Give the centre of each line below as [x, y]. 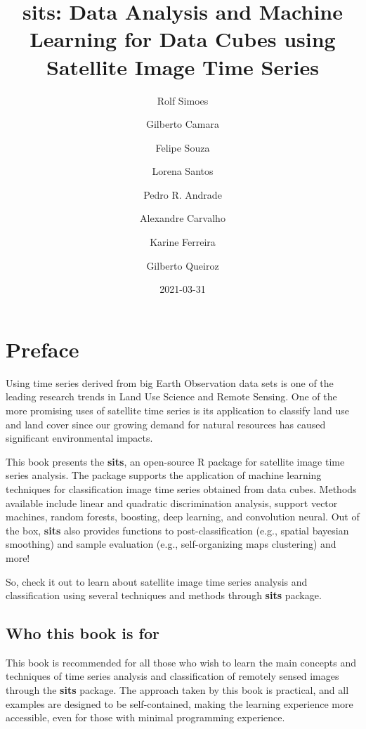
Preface [43, 349]
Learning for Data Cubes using [183, 39]
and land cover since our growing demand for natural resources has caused [166, 424]
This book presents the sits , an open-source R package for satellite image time [175, 461]
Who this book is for [83, 633]
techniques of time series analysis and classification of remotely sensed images [172, 676]
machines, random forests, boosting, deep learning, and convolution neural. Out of [183, 517]
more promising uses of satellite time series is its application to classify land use [177, 410]
